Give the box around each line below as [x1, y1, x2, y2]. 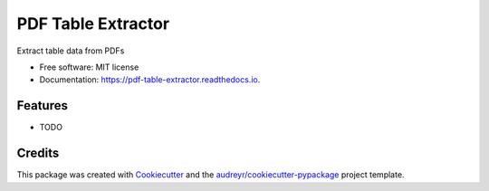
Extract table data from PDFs [16, 45, 125, 56]
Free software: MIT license [39, 62, 139, 72]
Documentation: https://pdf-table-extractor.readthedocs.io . [39, 74, 261, 85]
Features [16, 98, 68, 113]
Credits [16, 146, 60, 161]
